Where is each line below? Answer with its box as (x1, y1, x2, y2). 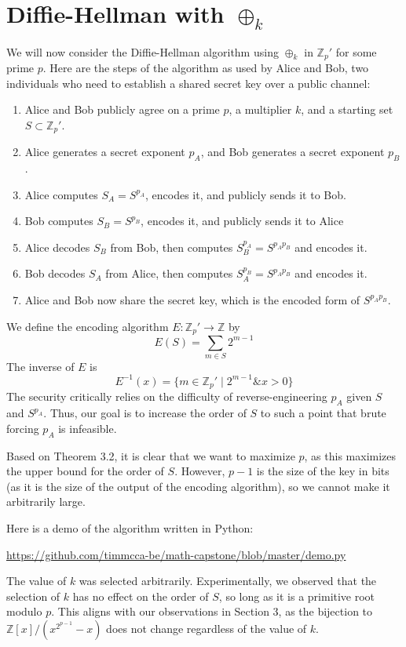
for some (335, 43, 377, 60)
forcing (6, 420, 39, 436)
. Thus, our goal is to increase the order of (43, 405, 247, 421)
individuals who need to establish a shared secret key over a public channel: (6, 75, 371, 91)
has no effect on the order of (72, 587, 209, 604)
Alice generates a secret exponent (24, 144, 185, 160)
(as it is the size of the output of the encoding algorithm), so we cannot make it (6, 478, 390, 494)
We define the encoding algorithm (6, 318, 169, 334)
